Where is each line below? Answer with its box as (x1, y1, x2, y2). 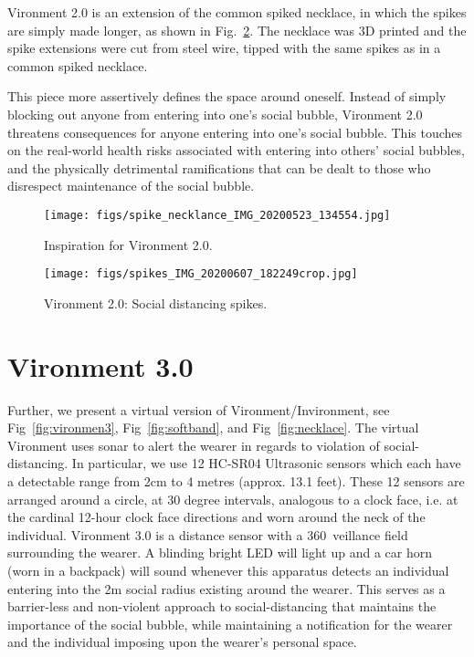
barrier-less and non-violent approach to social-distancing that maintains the (7, 597, 437, 616)
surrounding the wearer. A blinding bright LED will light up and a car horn (7, 543, 432, 562)
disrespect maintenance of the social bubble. (7, 176, 255, 195)
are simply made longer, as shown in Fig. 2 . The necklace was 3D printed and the (7, 20, 467, 39)
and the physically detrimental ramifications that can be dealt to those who (7, 158, 431, 177)
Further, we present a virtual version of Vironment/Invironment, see (7, 400, 390, 419)
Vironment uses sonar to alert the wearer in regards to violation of (7, 435, 380, 454)
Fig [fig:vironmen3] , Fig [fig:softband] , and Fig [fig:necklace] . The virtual (7, 418, 419, 437)
